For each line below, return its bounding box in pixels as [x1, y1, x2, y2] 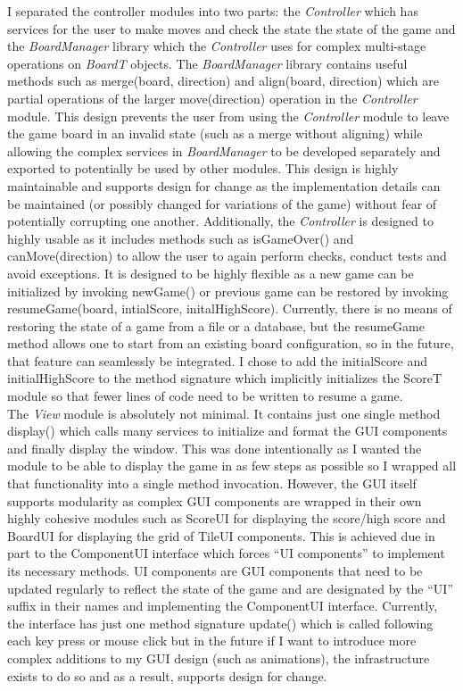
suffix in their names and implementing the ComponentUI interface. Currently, [7, 596, 438, 615]
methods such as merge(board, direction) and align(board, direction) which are [7, 71, 439, 90]
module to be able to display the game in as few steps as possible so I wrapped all [7, 456, 457, 475]
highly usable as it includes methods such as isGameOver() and [7, 229, 354, 247]
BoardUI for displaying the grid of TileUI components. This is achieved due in [7, 526, 435, 545]
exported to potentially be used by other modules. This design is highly [7, 159, 399, 178]
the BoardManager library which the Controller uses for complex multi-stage [7, 37, 426, 55]
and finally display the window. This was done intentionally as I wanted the [7, 438, 422, 457]
